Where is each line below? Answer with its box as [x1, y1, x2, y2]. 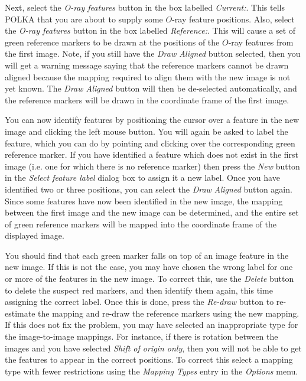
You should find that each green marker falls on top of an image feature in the [5, 249, 289, 261]
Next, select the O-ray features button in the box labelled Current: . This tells [5, 1, 285, 13]
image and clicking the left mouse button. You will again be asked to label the [5, 125, 288, 137]
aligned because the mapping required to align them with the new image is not [5, 70, 291, 83]
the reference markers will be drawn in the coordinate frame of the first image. [5, 93, 289, 106]
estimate [5, 307, 35, 319]
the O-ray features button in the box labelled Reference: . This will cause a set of [5, 24, 296, 37]
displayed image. [5, 229, 64, 242]
